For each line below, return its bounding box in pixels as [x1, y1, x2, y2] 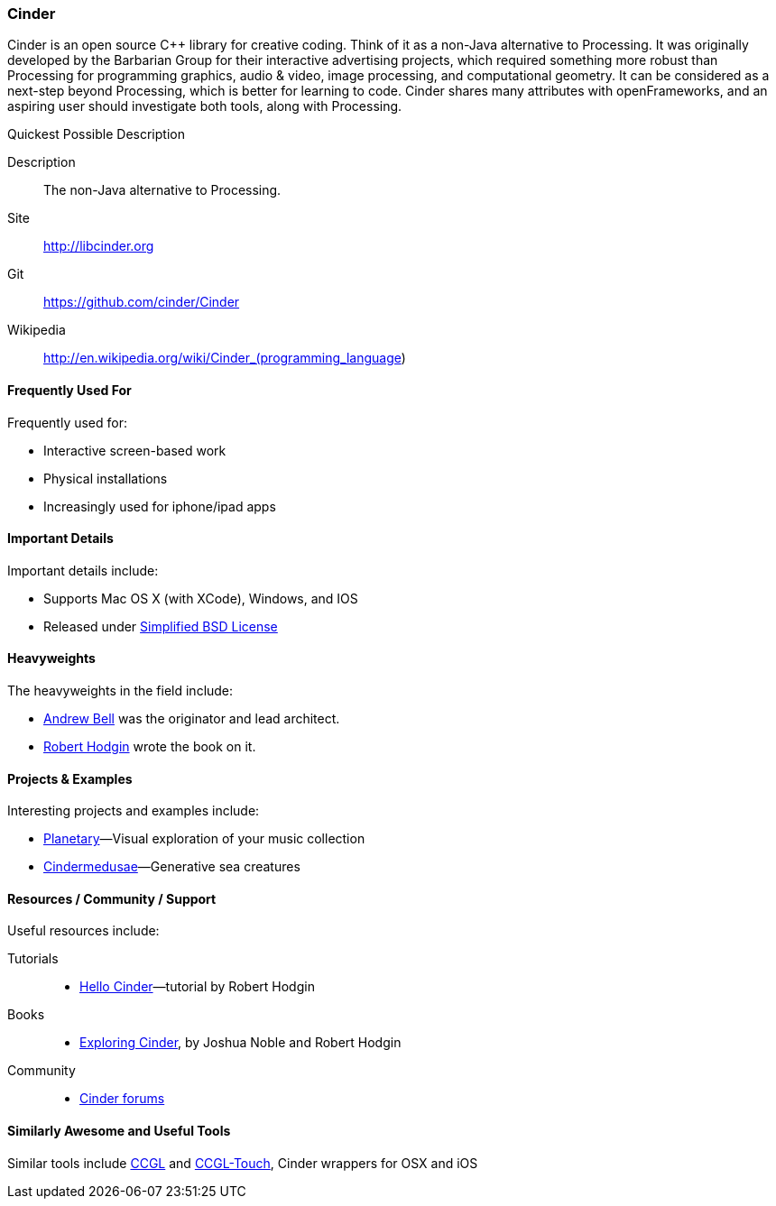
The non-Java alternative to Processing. [43, 182, 282, 198]
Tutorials [7, 951, 59, 967]
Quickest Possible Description [7, 126, 185, 143]
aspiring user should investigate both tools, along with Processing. [7, 98, 402, 115]
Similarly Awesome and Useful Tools [7, 1123, 231, 1139]
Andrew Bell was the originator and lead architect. [43, 711, 340, 727]
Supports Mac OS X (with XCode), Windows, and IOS [43, 590, 358, 606]
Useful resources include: [7, 923, 160, 939]
